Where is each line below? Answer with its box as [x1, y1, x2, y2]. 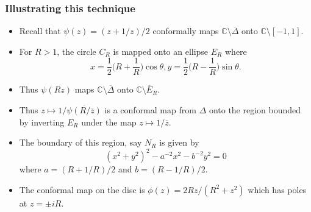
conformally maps [152, 24, 219, 37]
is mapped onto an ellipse [113, 44, 209, 57]
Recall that [19, 24, 61, 37]
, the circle [57, 44, 96, 57]
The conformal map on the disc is [19, 183, 145, 196]
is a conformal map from [104, 104, 196, 116]
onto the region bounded [209, 104, 301, 116]
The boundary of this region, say [19, 136, 142, 149]
